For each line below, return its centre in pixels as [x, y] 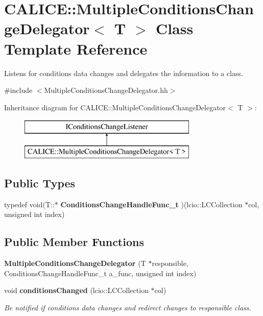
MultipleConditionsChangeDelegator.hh [106, 90]
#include [18, 90]
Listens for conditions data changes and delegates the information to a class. [124, 73]
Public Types [40, 183]
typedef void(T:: [29, 204]
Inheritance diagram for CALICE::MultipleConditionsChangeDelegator [115, 107]
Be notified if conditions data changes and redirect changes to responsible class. [128, 307]
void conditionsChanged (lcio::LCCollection [76, 290]
